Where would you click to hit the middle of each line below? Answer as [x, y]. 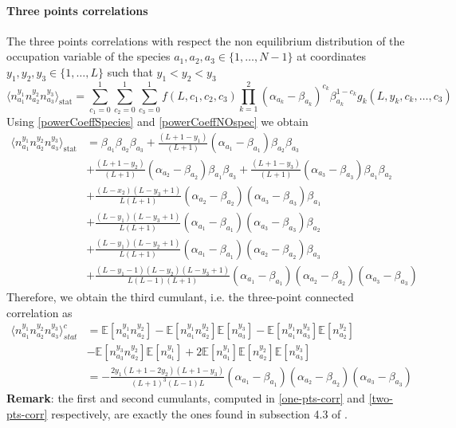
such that [130, 71]
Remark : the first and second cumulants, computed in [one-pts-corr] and [186, 398]
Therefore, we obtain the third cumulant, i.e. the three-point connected [180, 296]
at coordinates [332, 56]
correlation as [39, 312]
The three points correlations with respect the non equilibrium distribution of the [206, 40]
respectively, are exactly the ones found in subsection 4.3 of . [199, 414]
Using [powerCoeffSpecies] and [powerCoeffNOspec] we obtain [157, 122]
